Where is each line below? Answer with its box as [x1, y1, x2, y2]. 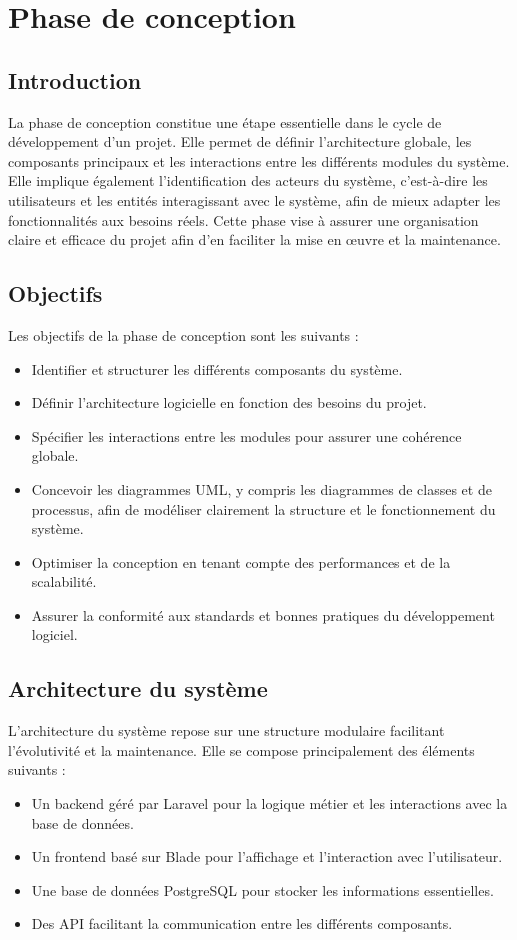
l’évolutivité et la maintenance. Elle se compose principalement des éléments [8, 739, 475, 760]
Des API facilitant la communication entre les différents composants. [31, 913, 453, 934]
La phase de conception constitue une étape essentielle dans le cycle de [8, 111, 442, 132]
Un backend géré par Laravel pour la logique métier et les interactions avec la [31, 793, 508, 814]
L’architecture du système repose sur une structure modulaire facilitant [8, 720, 445, 741]
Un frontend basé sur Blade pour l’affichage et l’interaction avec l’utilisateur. [31, 846, 503, 867]
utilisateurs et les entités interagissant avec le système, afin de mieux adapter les [8, 189, 501, 210]
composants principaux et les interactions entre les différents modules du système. [8, 150, 510, 171]
